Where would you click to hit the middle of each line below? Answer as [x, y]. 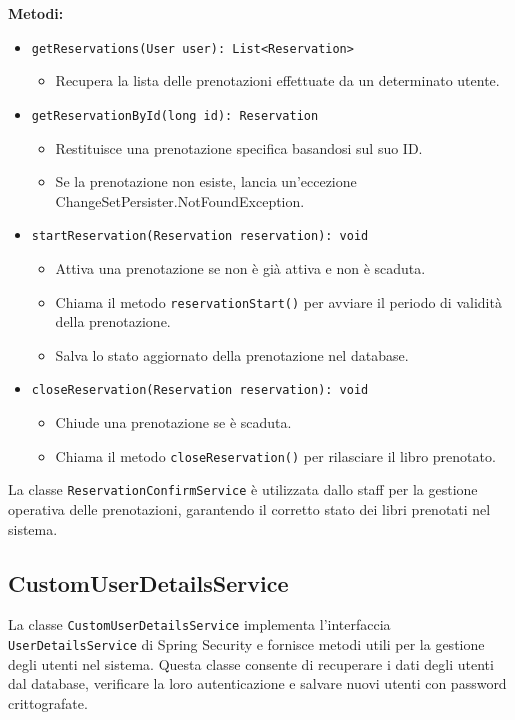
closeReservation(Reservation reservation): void [200, 390]
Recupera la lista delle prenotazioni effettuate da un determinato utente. [277, 80]
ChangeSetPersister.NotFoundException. [180, 200]
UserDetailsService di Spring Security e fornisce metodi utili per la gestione [246, 643]
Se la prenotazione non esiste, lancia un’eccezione [206, 181]
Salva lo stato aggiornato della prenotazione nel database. [232, 354]
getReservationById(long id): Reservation [175, 115]
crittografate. [48, 702]
